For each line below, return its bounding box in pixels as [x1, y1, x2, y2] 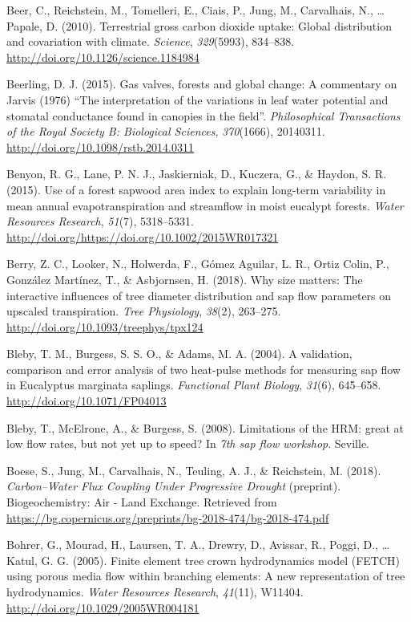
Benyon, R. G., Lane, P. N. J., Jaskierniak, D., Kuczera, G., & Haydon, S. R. [6, 165, 387, 182]
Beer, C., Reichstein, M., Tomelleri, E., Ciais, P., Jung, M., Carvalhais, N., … [6, 2, 385, 18]
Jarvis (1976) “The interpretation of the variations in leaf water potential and [6, 91, 389, 108]
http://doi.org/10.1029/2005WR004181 [6, 599, 199, 616]
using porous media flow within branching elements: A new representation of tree [6, 567, 405, 584]
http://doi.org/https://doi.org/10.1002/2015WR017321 [6, 228, 279, 245]
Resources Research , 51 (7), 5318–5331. [6, 213, 194, 230]
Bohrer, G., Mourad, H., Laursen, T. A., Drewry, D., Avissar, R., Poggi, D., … [6, 536, 390, 553]
